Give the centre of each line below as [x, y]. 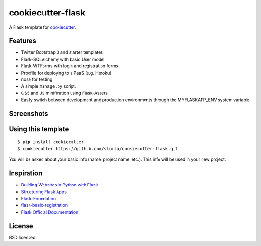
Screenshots [29, 114]
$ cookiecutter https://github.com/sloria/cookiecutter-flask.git [98, 148]
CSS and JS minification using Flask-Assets [65, 93]
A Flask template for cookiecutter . [43, 27]
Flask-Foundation [38, 199]
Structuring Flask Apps [44, 192]
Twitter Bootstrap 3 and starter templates [62, 52]
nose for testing [37, 79]
